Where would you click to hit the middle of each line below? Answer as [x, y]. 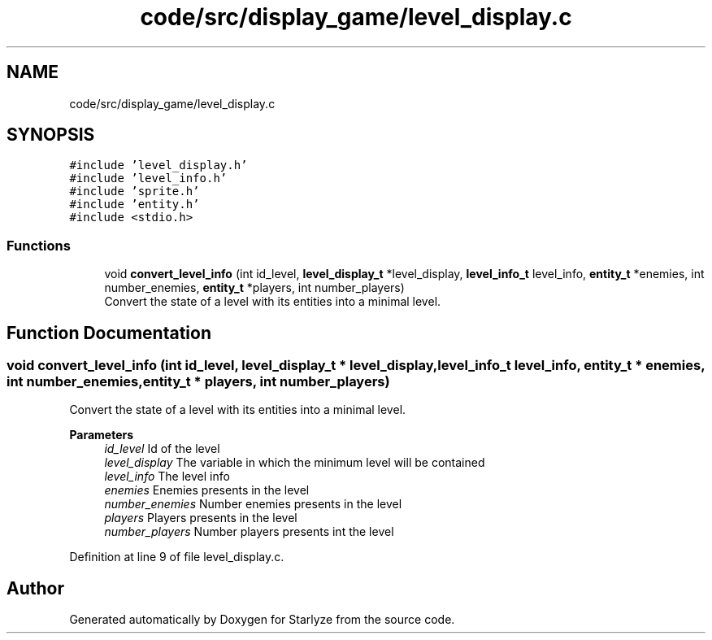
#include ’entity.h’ [135, 205]
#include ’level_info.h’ [148, 179]
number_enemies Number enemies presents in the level [253, 504]
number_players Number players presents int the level [249, 532]
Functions [39, 245]
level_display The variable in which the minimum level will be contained [295, 463]
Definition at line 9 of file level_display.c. [177, 557]
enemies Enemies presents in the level [207, 490]
